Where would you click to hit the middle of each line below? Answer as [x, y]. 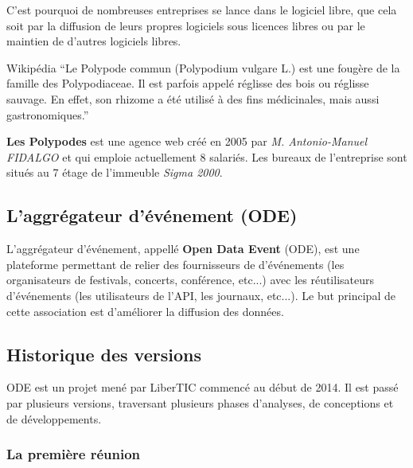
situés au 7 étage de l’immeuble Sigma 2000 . [115, 172]
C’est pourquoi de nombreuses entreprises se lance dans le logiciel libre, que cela [202, 10]
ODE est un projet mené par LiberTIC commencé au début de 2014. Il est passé [203, 387]
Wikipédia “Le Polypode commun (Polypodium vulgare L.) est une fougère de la [203, 67]
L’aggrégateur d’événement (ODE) [152, 215]
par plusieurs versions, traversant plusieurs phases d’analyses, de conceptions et [200, 402]
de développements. [54, 418]
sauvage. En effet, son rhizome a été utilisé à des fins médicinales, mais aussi [193, 98]
